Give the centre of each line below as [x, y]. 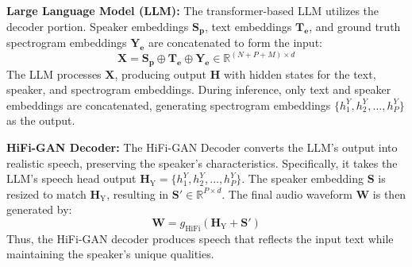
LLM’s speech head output [71, 178]
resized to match [46, 193]
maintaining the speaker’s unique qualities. [110, 254]
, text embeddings [248, 26]
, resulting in [138, 193]
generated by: [39, 209]
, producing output [161, 74]
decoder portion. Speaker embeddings [98, 26]
